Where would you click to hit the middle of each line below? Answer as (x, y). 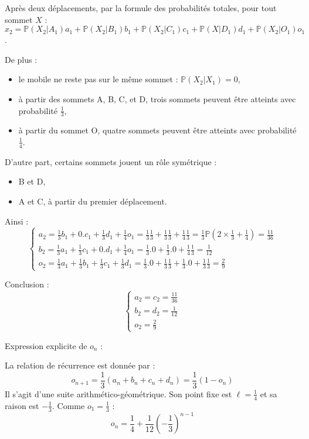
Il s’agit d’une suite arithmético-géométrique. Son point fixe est (118, 393)
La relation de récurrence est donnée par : (80, 365)
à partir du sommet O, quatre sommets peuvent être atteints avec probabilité (157, 130)
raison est (22, 405)
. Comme (69, 405)
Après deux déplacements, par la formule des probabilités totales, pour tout (141, 8)
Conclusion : (27, 284)
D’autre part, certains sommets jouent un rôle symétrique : (111, 161)
